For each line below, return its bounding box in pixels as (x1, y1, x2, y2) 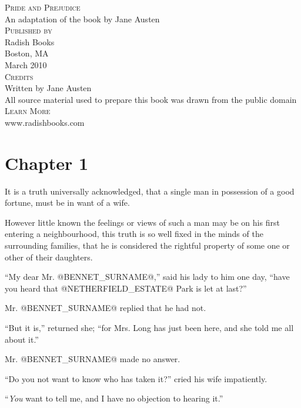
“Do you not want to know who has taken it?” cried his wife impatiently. (5, 372, 267, 384)
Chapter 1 (5, 151, 89, 175)
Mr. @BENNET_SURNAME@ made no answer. (5, 353, 180, 365)
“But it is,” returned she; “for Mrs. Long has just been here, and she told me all (5, 322, 294, 333)
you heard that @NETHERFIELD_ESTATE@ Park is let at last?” (5, 282, 247, 294)
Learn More (5, 105, 51, 117)
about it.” (5, 333, 39, 345)
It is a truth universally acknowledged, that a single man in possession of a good (5, 185, 295, 197)
